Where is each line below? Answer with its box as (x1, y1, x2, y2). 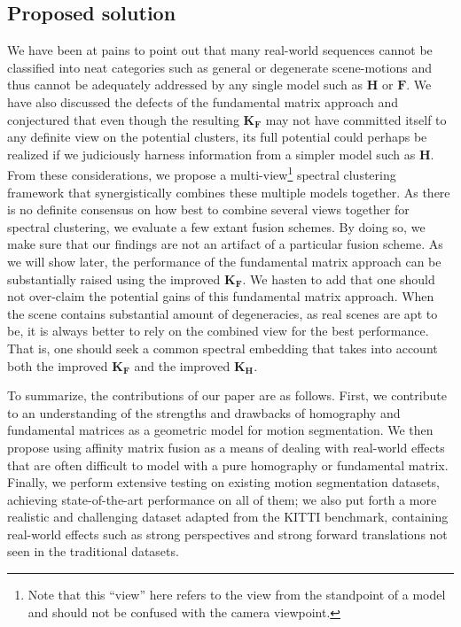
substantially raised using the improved (7, 269, 221, 288)
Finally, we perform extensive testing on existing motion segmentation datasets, (7, 473, 440, 492)
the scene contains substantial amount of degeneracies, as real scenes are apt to (7, 304, 438, 322)
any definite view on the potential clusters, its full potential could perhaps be (7, 128, 427, 146)
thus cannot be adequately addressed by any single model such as (7, 75, 363, 94)
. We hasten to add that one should (242, 269, 435, 288)
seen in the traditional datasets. (7, 542, 179, 561)
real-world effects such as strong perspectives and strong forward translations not (7, 524, 448, 543)
